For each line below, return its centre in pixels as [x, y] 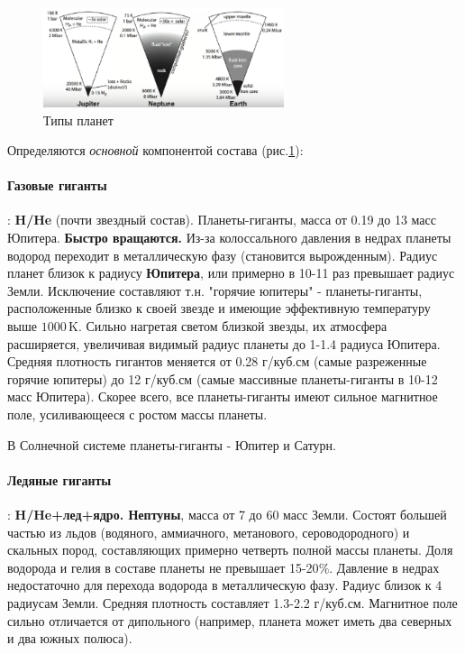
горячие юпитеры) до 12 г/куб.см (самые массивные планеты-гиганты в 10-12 [223, 378]
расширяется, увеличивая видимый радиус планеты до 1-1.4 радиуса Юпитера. [224, 343]
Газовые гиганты [57, 185]
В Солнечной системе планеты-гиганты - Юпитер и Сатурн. [172, 444]
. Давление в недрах [384, 567]
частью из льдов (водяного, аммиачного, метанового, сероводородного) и [209, 532]
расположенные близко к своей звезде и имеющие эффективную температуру [219, 308]
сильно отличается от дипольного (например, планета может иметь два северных [230, 620]
